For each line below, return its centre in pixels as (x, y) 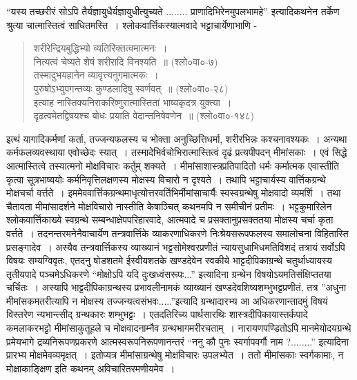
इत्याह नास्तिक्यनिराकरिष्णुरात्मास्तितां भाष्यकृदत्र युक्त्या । (133, 102)
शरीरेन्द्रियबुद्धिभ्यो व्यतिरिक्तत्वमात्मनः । (100, 48)
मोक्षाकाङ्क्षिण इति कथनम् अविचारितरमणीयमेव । (91, 368)
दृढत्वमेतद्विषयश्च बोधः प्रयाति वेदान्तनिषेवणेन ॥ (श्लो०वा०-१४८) (144, 116)
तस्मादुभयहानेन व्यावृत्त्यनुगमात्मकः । (96, 75)
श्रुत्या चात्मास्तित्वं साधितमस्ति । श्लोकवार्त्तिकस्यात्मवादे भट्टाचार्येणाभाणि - (132, 24)
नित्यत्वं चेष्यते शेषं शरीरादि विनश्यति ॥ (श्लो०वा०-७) (126, 61)
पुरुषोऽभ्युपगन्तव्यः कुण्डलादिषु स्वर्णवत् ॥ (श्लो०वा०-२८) (131, 88)
